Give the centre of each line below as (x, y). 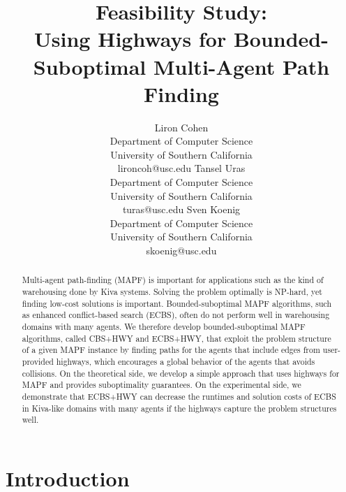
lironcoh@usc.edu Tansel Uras (181, 168)
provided (38, 362)
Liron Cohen (181, 127)
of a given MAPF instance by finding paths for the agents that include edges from (171, 350)
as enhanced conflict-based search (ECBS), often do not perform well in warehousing (176, 315)
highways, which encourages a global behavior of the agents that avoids (186, 362)
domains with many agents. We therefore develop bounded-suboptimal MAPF (164, 327)
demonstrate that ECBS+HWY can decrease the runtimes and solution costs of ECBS (179, 396)
